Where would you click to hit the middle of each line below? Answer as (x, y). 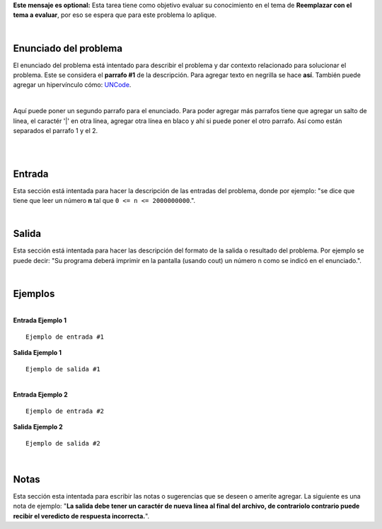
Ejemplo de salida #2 (63, 443)
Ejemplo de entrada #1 (65, 337)
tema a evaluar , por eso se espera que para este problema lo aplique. (115, 15)
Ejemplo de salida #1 (63, 369)
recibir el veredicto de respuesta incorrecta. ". (81, 516)
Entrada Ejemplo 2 (41, 395)
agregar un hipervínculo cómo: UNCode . (72, 85)
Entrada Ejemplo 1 (40, 320)
